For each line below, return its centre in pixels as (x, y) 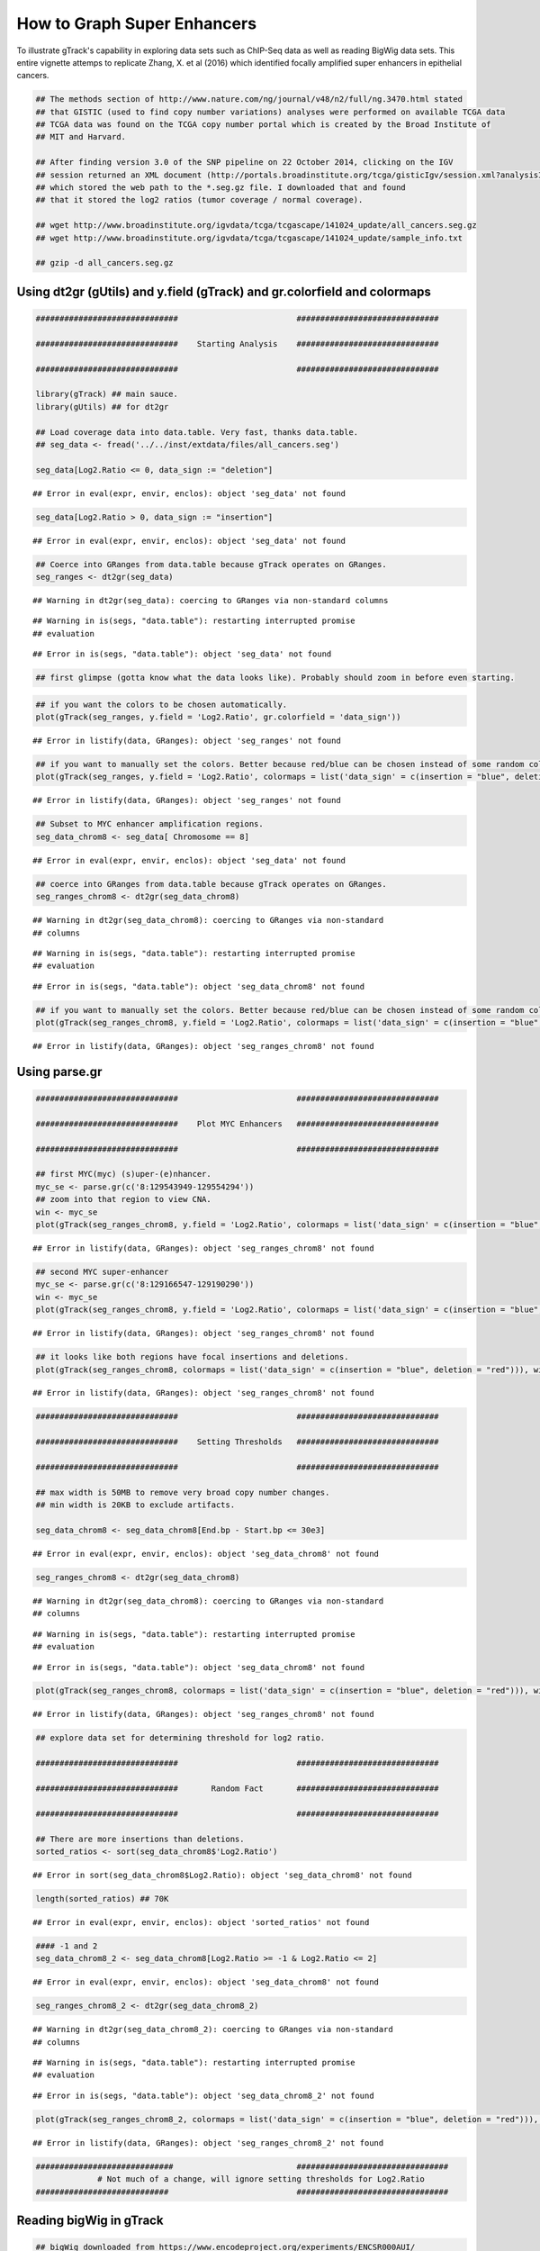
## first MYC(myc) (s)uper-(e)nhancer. (123, 1174)
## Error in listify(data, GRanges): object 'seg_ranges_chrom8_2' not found (208, 2143)
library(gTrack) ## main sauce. (107, 394)
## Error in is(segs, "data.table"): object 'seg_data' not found (182, 654)
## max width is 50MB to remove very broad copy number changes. (183, 1492)
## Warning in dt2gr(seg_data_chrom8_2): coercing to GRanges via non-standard (213, 2030)
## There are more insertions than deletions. (140, 1839)
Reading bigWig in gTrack (90, 2220)
